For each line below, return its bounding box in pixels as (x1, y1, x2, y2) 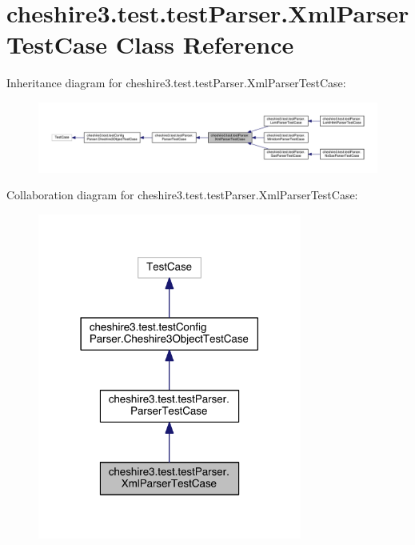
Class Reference (115, 28, 294, 61)
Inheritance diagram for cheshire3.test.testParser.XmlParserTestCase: (6, 74, 346, 91)
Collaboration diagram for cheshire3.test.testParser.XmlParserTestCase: (6, 186, 358, 203)
